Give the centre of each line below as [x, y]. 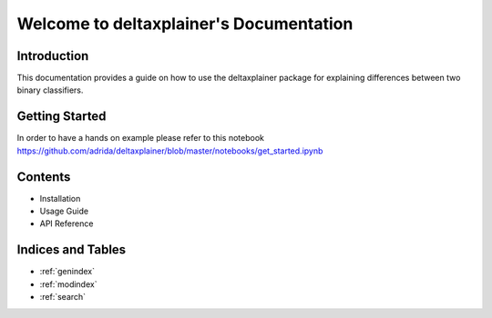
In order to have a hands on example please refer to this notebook [140, 138]
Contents [44, 177]
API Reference [67, 224]
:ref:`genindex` [67, 272]
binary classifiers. [50, 90]
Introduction [53, 56]
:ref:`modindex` [68, 284]
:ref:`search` [63, 297]
